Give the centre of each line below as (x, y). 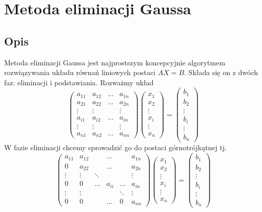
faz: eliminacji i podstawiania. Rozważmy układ (79, 82)
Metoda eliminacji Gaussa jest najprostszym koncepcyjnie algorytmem (115, 62)
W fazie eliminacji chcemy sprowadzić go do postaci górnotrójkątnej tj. (116, 147)
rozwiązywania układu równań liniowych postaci (80, 72)
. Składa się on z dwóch (221, 72)
